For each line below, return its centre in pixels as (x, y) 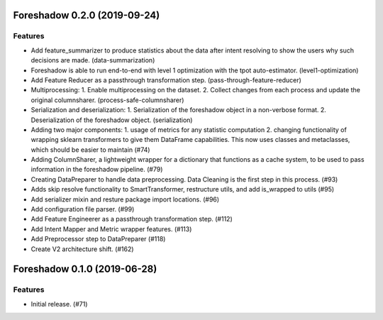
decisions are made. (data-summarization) (93, 60)
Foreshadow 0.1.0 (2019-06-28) (85, 269)
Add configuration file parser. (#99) (83, 209)
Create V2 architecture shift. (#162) (82, 249)
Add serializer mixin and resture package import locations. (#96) (125, 199)
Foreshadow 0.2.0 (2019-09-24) (87, 15)
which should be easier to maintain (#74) (90, 150)
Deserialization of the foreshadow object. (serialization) (112, 120)
